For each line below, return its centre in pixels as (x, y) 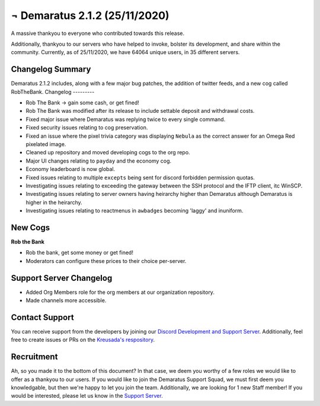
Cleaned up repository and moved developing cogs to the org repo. (108, 153)
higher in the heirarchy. (54, 202)
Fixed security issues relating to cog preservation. (87, 128)
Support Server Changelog (62, 278)
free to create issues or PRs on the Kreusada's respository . (83, 340)
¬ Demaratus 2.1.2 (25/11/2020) (90, 15)
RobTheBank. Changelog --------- (53, 91)
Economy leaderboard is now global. (71, 169)
